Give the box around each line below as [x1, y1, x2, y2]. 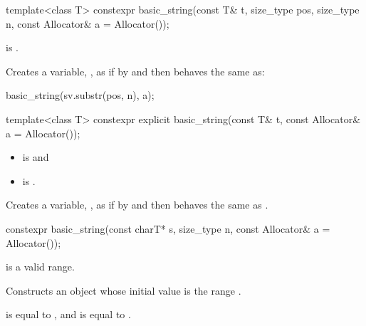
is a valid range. [6, 259, 75, 274]
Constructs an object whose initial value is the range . [6, 283, 241, 298]
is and [22, 149, 49, 164]
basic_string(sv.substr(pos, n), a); [6, 88, 155, 102]
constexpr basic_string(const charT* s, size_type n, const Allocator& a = [6, 221, 330, 236]
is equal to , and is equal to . [6, 307, 131, 322]
